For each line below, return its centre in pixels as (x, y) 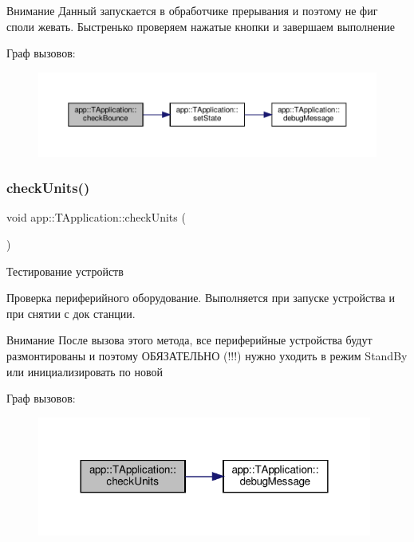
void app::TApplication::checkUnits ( (96, 217)
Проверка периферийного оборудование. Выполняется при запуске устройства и (201, 298)
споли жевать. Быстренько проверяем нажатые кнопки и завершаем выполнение (201, 26)
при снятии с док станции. (71, 313)
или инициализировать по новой (85, 371)
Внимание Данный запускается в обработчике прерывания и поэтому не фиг (192, 10)
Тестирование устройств (65, 271)
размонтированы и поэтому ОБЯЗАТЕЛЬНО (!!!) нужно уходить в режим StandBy (207, 355)
